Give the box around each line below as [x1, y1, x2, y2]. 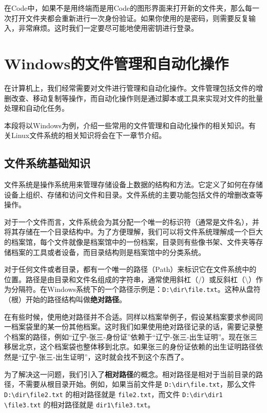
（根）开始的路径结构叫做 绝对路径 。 [4, 294, 126, 305]
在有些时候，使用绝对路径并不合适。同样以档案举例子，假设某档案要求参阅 [4, 311, 256, 322]
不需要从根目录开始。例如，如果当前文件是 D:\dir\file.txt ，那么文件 [18, 379, 256, 389]
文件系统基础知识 [4, 155, 90, 171]
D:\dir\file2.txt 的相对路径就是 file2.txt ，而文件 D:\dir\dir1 [4, 388, 223, 399]
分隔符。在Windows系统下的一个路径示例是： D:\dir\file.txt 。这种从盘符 [11, 284, 261, 294]
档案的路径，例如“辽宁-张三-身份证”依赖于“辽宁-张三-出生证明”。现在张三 [11, 331, 258, 342]
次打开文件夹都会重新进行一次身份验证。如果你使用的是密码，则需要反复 [4, 12, 249, 23]
